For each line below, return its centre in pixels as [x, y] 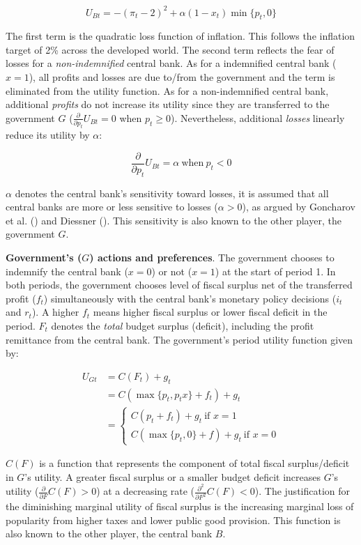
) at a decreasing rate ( [146, 491]
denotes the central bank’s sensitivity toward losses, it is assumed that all [172, 193]
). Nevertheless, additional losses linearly [258, 117]
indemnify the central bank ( [67, 271]
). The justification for [302, 491]
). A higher [55, 312]
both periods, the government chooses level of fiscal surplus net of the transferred [179, 285]
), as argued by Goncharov [299, 207]
